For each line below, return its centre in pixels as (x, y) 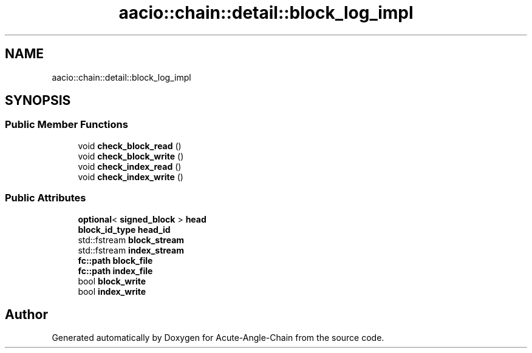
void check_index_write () (131, 176)
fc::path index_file (115, 271)
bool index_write (112, 291)
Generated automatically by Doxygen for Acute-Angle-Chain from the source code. (218, 338)
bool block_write (112, 281)
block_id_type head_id (124, 229)
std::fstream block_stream (131, 240)
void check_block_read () (130, 146)
